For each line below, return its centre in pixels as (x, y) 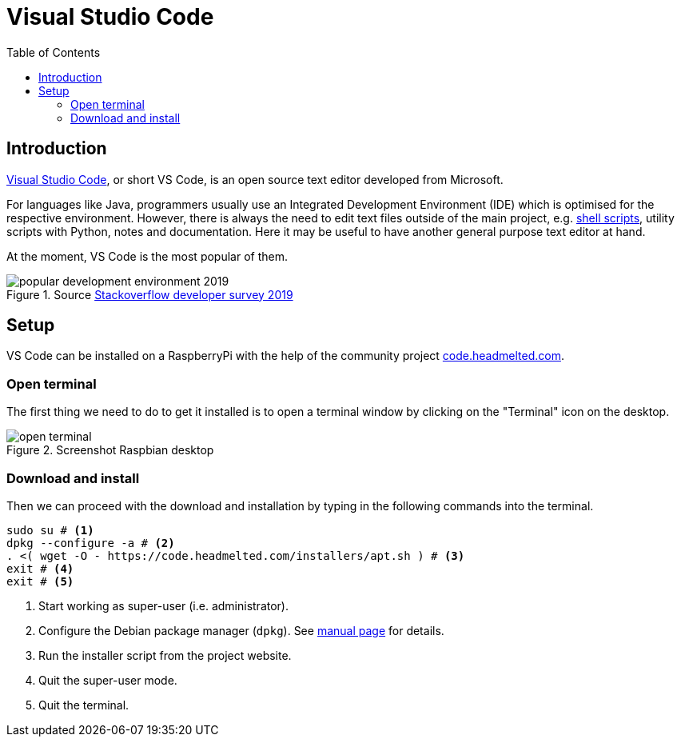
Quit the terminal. (84, 705)
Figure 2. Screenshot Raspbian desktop (110, 450)
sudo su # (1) (50, 530)
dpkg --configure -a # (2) (91, 543)
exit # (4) (40, 568)
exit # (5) (40, 581)
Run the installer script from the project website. (165, 655)
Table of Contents (54, 52)
